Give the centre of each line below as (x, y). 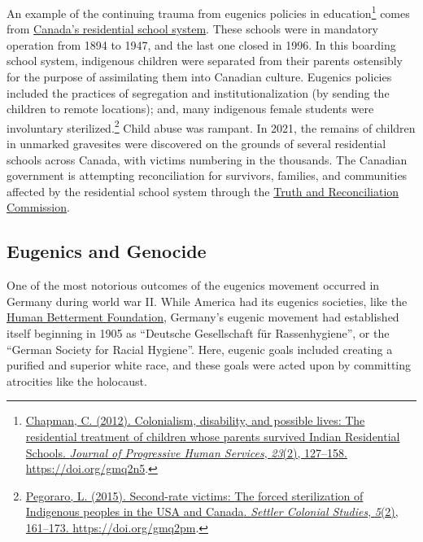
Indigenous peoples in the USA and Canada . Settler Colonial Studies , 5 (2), (212, 511)
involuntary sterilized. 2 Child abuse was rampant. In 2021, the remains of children (211, 126)
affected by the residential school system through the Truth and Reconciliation (203, 191)
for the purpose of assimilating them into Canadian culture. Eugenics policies (199, 77)
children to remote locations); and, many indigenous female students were (190, 109)
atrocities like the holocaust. (77, 380)
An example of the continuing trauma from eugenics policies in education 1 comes (208, 12)
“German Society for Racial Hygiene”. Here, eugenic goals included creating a (200, 349)
